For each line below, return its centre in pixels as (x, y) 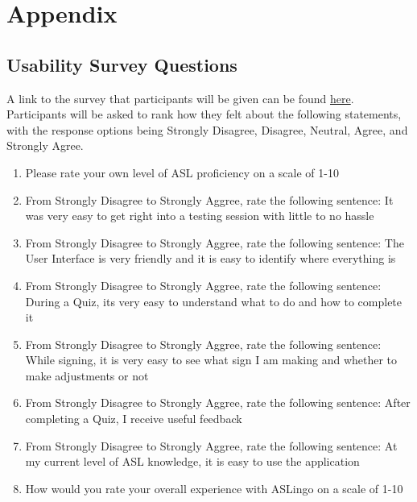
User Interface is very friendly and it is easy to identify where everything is (211, 258)
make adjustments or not (87, 375)
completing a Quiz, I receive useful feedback (134, 419)
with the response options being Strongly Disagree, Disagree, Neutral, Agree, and (207, 129)
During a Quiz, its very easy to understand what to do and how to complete (214, 301)
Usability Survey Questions (122, 64)
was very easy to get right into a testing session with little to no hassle (200, 216)
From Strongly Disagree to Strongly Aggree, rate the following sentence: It (209, 199)
